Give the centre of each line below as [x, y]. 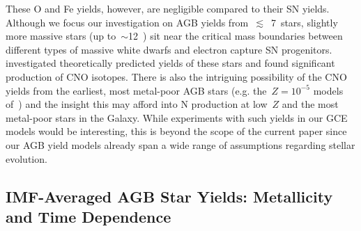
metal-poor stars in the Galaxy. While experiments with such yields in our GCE [177, 117]
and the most [310, 104]
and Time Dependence [89, 216]
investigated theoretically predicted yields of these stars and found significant [170, 63]
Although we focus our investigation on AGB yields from [127, 22]
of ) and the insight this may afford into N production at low [137, 104]
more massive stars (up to [61, 36]
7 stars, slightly [304, 22]
